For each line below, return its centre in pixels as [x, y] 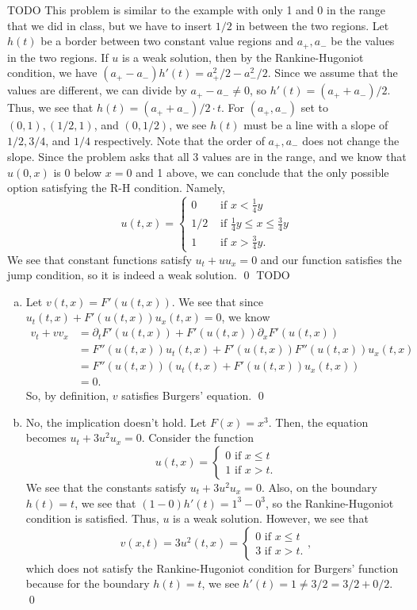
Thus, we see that [50, 107]
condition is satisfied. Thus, [92, 518]
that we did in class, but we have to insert [110, 25]
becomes [46, 437]
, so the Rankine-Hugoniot [329, 503]
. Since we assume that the [333, 73]
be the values [363, 41]
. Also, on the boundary [319, 487]
